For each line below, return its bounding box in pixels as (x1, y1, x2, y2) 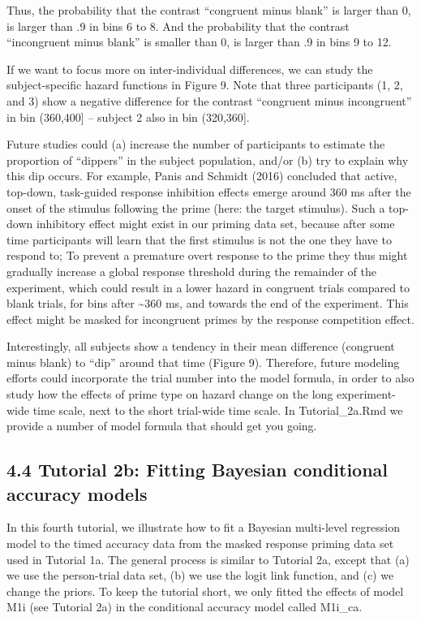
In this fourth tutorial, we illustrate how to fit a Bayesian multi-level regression (6, 519, 400, 536)
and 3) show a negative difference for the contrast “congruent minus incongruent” (6, 92, 412, 109)
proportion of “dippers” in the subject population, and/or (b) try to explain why (6, 151, 409, 168)
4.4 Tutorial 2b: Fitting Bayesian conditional (6, 457, 389, 482)
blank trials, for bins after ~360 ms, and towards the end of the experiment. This (6, 295, 409, 312)
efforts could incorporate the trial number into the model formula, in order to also (6, 369, 415, 386)
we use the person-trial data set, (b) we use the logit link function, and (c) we (6, 567, 394, 584)
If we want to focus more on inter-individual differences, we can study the (6, 60, 373, 77)
